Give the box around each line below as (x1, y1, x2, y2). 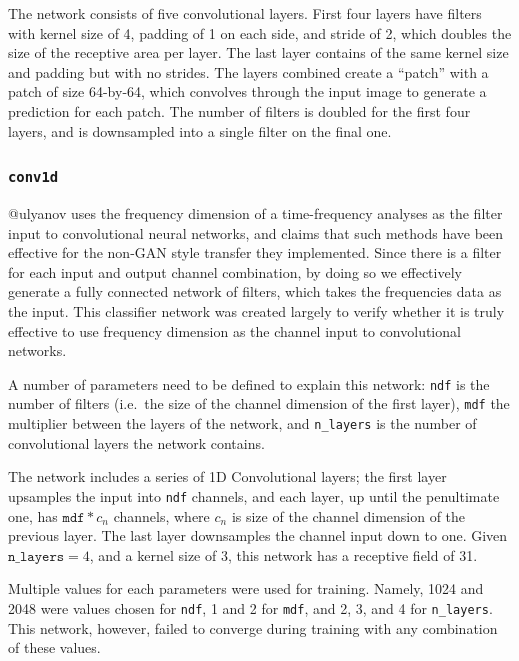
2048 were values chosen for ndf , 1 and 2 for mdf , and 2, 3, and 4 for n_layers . (8, 597, 493, 618)
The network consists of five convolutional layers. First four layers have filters (8, 3, 482, 23)
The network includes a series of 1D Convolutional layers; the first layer (8, 466, 447, 487)
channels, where (113, 505, 210, 526)
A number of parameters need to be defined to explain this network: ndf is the (8, 373, 490, 394)
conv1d (8, 169, 59, 186)
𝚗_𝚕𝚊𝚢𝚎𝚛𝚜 (8, 549, 65, 564)
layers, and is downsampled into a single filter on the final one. (8, 120, 392, 141)
